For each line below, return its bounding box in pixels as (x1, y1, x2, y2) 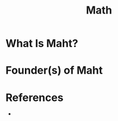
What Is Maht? (5, 37, 78, 50)
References (5, 91, 63, 104)
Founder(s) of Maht (5, 64, 103, 77)
